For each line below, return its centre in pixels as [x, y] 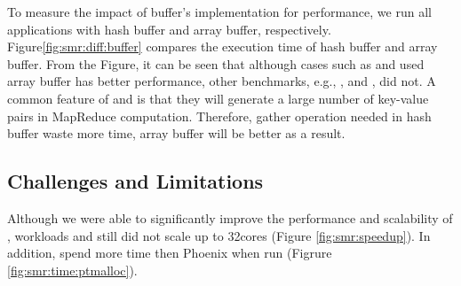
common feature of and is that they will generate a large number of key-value [218, 98]
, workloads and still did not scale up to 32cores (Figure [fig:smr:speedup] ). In [219, 235]
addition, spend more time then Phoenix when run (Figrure [170, 253]
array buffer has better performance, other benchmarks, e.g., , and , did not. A [222, 81]
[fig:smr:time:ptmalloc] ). [72, 270]
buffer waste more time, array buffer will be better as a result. [176, 133]
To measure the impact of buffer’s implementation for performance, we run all [219, 12]
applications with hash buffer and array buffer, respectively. [169, 29]
